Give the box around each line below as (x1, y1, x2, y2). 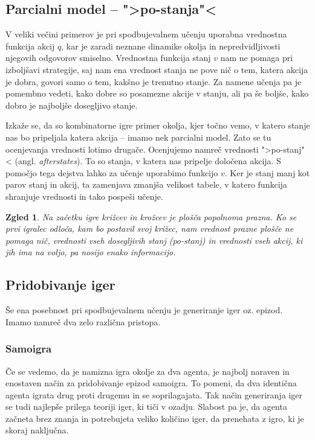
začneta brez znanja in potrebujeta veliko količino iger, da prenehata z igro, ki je (5, 412, 304, 424)
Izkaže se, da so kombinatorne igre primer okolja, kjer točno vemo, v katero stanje (5, 119, 310, 132)
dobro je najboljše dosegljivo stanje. (5, 98, 138, 111)
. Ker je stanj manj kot (224, 166, 310, 179)
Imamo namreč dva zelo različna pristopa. (5, 315, 161, 328)
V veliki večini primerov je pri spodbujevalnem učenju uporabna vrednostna (5, 28, 287, 40)
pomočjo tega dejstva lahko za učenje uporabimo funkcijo (5, 166, 218, 179)
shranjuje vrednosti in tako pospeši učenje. (5, 190, 163, 202)
